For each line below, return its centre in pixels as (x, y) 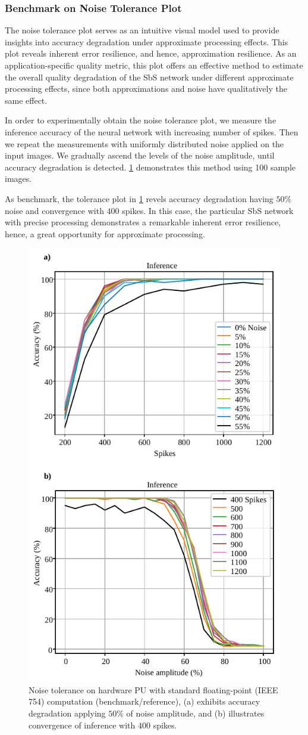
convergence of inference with (82, 725)
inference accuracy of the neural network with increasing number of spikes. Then (152, 131)
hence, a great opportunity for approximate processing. (105, 233)
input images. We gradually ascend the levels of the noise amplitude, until (140, 155)
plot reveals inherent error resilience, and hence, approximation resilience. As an (151, 53)
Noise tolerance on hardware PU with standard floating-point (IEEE (153, 689)
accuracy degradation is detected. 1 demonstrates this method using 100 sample (150, 167)
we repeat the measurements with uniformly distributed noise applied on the (144, 143)
